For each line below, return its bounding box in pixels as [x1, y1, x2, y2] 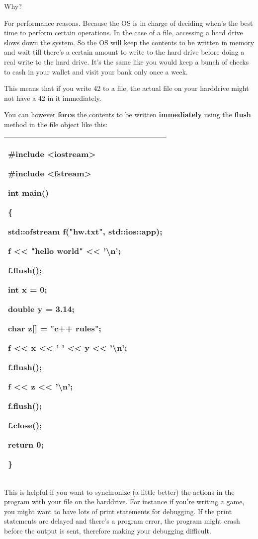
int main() [8, 186, 49, 198]
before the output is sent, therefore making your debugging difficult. [4, 525, 211, 536]
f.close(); [8, 419, 42, 431]
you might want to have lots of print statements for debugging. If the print [4, 506, 232, 516]
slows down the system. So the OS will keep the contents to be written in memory [4, 37, 255, 47]
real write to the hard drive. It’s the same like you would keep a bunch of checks [4, 56, 249, 67]
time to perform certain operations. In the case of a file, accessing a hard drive [4, 27, 243, 38]
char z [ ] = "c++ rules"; [8, 322, 101, 334]
